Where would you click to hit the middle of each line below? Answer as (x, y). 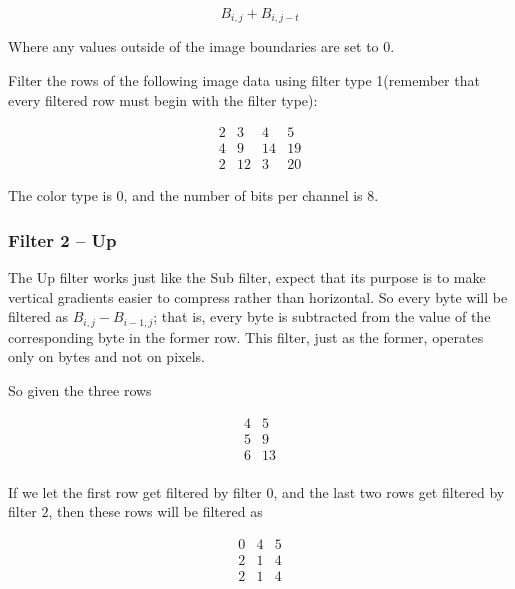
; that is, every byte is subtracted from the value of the (322, 316)
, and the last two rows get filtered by (389, 491)
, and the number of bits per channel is (243, 195)
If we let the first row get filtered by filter (135, 491)
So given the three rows (80, 389)
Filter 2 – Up (62, 239)
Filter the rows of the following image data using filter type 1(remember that (244, 80)
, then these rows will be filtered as (155, 511)
